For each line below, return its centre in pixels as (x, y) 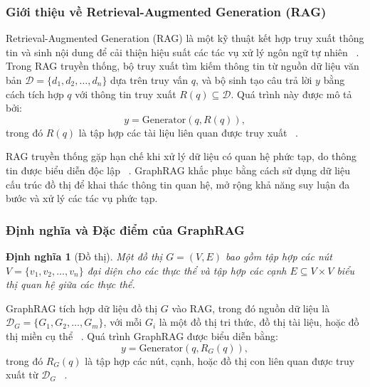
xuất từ (22, 375)
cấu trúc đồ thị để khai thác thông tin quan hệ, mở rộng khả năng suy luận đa (178, 184)
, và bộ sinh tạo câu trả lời (254, 80)
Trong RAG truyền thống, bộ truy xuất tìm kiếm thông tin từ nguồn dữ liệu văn (183, 66)
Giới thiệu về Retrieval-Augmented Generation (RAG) (166, 11)
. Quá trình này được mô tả (291, 94)
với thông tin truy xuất (126, 94)
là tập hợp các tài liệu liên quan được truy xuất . (188, 132)
